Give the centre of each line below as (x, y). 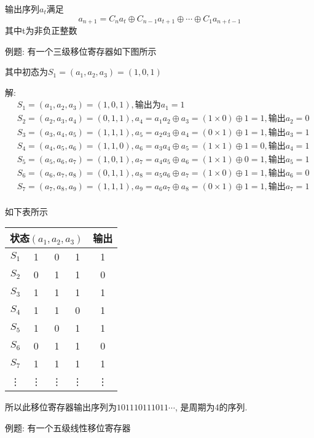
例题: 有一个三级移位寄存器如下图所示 (81, 51)
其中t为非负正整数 (41, 30)
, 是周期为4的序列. (211, 407)
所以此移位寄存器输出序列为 (61, 407)
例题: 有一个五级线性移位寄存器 (68, 427)
